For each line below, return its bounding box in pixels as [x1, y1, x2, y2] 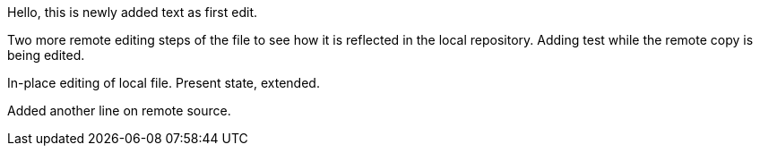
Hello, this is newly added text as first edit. [7, 4, 257, 20]
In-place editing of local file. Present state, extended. [7, 75, 320, 90]
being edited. [7, 47, 85, 63]
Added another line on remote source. [7, 103, 231, 118]
